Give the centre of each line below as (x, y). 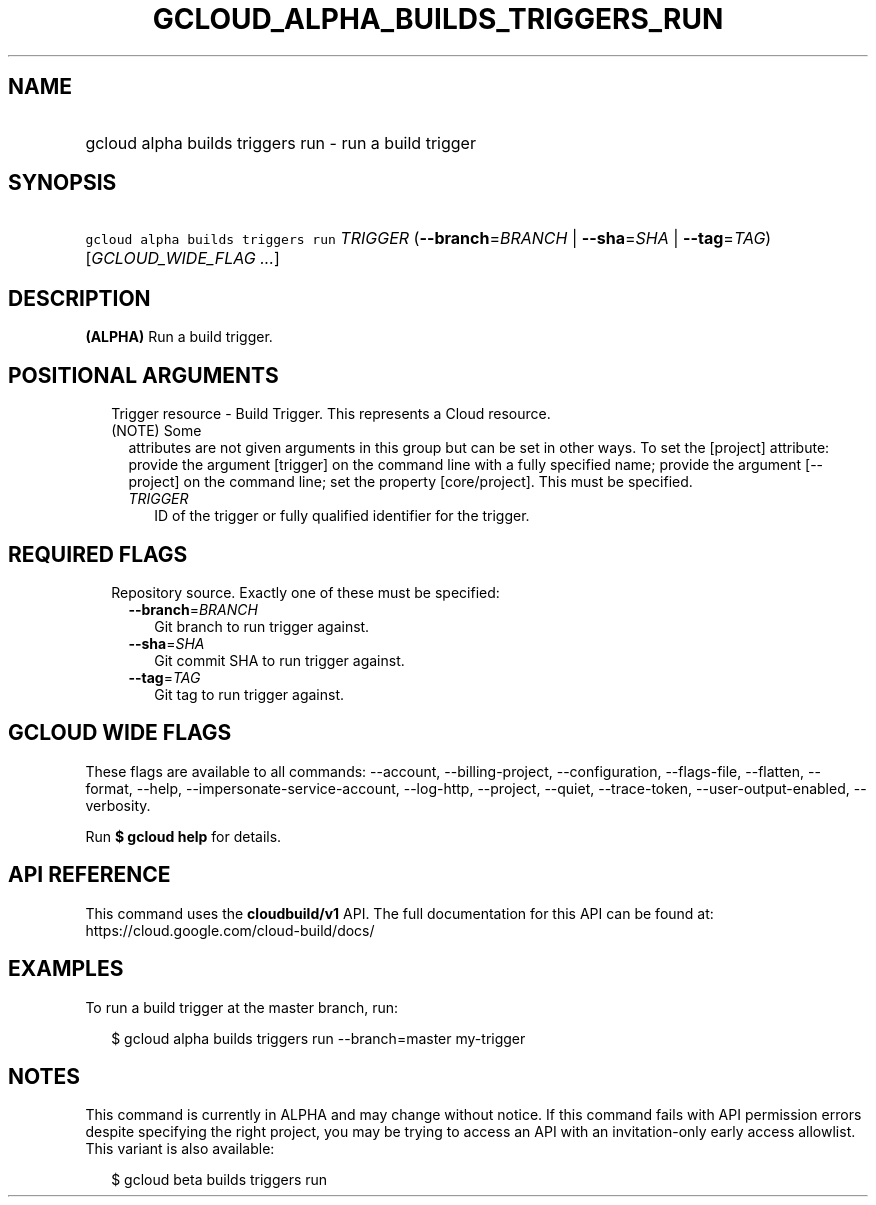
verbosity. (118, 805)
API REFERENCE (89, 875)
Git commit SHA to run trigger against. (279, 660)
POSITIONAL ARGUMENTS (143, 375)
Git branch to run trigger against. (262, 626)
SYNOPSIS (62, 183)
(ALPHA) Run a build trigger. (179, 337)
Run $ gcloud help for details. (183, 836)
